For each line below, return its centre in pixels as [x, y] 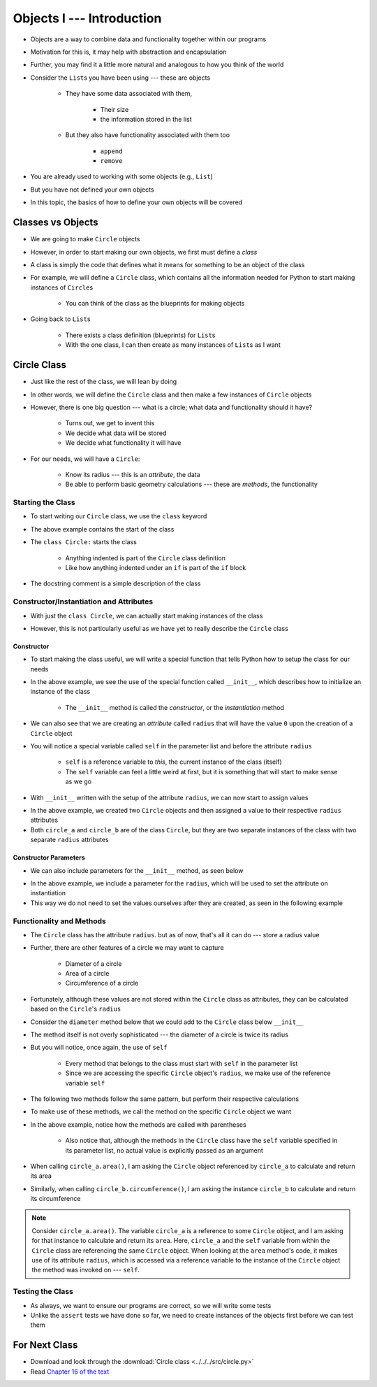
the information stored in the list [146, 119]
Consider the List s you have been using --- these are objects [120, 78]
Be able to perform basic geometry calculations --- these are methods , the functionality [191, 484]
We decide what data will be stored [116, 433]
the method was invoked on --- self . [86, 1270]
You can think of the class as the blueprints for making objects [155, 304]
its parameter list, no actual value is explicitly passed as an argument [164, 1150]
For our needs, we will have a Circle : [85, 459]
